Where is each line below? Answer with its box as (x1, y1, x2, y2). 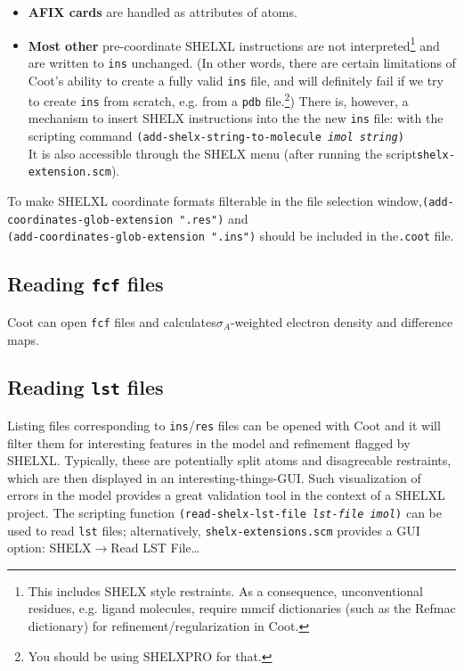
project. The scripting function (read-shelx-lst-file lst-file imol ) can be (7, 503, 442, 521)
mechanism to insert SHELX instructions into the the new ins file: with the (28, 109, 444, 127)
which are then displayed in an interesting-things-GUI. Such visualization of (7, 468, 421, 487)
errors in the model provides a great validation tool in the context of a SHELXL (7, 486, 445, 504)
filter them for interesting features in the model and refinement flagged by (7, 433, 411, 452)
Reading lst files (7, 373, 164, 401)
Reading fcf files (7, 270, 164, 298)
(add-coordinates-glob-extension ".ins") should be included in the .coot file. (7, 226, 454, 245)
